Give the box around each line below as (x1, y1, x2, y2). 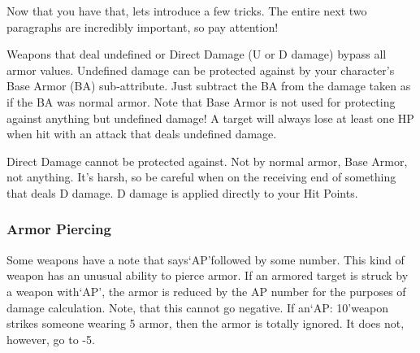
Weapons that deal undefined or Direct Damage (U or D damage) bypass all (6, 46, 387, 63)
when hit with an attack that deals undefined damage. (6, 125, 277, 142)
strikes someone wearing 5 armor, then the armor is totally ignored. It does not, (6, 315, 405, 332)
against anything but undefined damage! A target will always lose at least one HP (6, 109, 414, 126)
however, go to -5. (6, 330, 95, 347)
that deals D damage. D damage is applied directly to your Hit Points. (6, 184, 358, 201)
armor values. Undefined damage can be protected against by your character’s (6, 61, 395, 78)
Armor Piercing (6, 219, 111, 239)
